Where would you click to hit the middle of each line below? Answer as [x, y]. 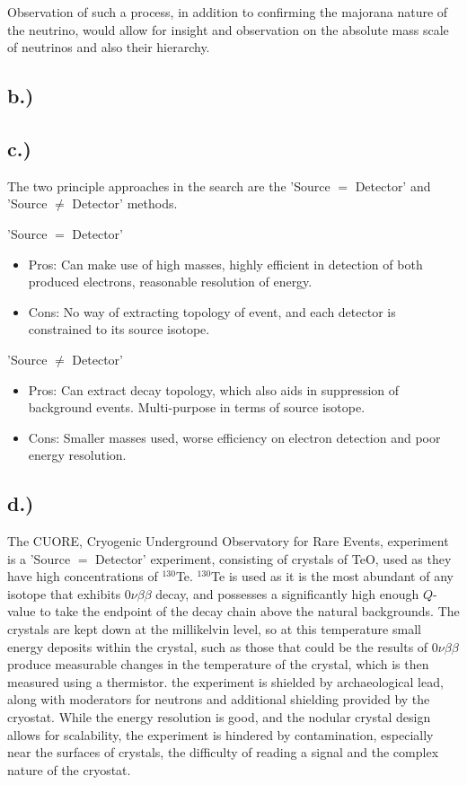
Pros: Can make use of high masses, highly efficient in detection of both [225, 264]
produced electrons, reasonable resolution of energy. [170, 282]
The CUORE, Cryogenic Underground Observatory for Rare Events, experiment [228, 541]
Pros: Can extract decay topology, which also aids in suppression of [214, 389]
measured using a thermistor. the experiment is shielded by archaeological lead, [225, 681]
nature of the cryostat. [69, 769]
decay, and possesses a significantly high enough [287, 593]
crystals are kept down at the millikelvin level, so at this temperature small [214, 629]
